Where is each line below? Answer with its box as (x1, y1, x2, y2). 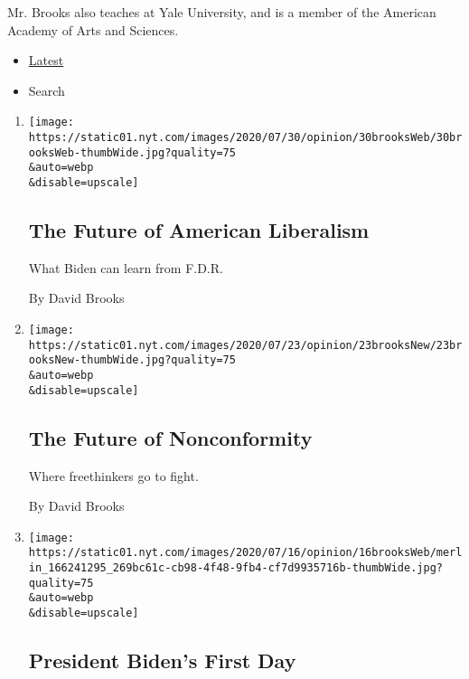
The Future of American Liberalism (28, 216, 370, 244)
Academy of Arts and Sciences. (7, 20, 179, 39)
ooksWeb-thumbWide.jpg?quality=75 (28, 146, 236, 159)
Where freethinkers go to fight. (28, 466, 199, 485)
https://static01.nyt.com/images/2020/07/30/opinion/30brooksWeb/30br (28, 131, 463, 145)
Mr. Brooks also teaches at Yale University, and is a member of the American (7, 3, 436, 21)
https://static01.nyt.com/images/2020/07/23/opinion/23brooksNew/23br (28, 338, 463, 352)
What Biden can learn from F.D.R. (28, 258, 223, 277)
